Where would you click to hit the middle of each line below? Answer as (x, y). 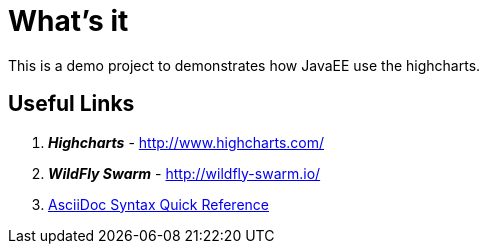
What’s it (68, 21)
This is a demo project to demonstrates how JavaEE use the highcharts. (244, 65)
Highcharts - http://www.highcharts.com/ (186, 142)
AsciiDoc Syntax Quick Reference (158, 204)
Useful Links (71, 104)
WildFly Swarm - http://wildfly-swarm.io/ (184, 173)
